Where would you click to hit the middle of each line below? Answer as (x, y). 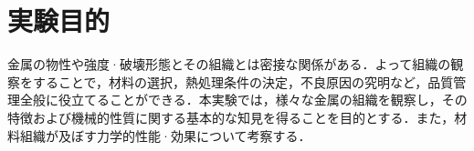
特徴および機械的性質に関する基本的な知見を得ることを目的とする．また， (231, 117)
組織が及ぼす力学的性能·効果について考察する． (165, 135)
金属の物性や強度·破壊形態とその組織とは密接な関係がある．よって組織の (229, 64)
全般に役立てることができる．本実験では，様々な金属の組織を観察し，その (243, 100)
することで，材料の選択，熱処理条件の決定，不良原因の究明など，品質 (243, 81)
